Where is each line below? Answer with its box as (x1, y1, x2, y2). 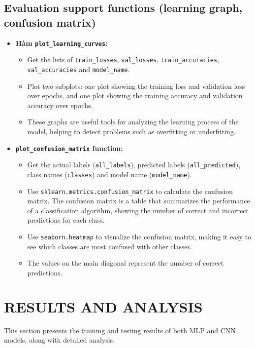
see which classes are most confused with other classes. (27, 241, 192, 251)
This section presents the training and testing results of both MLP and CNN (4, 325, 236, 335)
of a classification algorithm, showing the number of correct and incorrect (27, 205, 249, 215)
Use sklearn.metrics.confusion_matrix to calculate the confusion (27, 186, 233, 196)
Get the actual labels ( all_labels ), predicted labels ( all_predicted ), (27, 159, 241, 170)
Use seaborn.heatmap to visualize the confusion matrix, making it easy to (27, 231, 252, 241)
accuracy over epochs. (27, 100, 93, 110)
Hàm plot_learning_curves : (15, 38, 108, 48)
